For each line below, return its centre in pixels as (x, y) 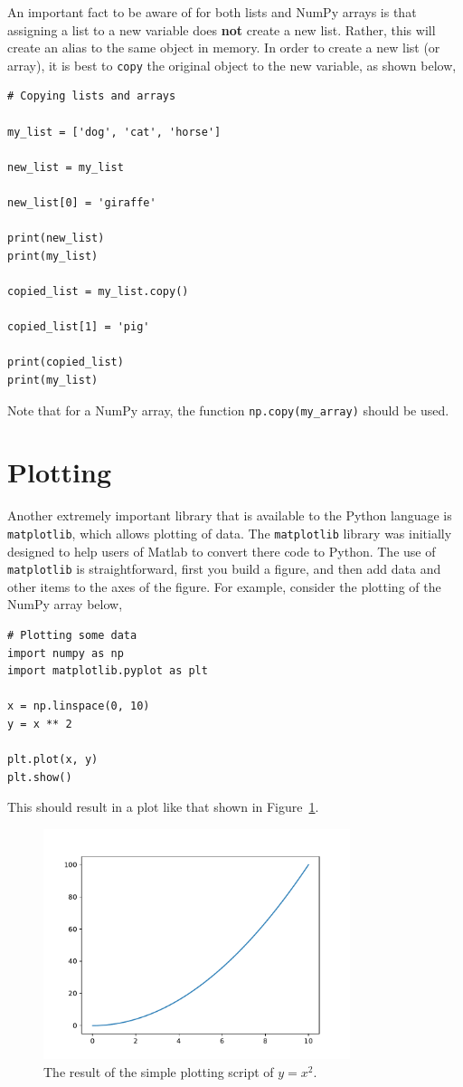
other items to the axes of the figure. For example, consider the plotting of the (224, 586)
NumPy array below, (65, 604)
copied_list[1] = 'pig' (79, 327)
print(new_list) (56, 238)
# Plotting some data (72, 635)
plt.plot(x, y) (53, 760)
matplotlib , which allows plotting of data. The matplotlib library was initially (230, 533)
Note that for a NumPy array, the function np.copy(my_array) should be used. (228, 410)
